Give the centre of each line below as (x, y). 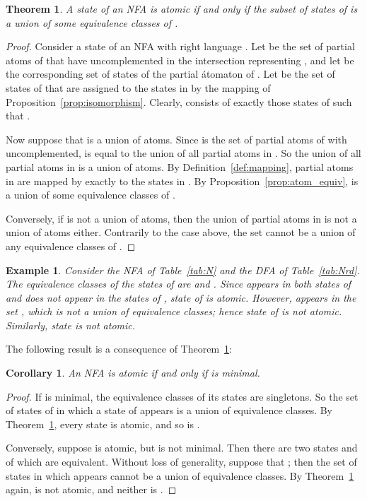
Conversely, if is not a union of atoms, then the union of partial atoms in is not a (181, 218)
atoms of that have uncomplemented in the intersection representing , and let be (180, 60)
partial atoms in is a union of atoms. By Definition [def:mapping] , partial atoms (180, 166)
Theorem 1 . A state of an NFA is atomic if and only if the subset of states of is (182, 8)
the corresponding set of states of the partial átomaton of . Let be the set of (170, 74)
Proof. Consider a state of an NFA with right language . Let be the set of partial (180, 46)
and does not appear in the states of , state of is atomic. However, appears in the (181, 297)
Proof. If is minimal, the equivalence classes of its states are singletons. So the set (182, 396)
